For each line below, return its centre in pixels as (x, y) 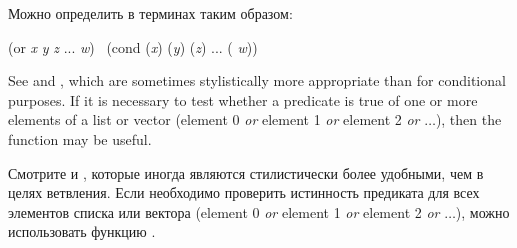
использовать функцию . (82, 231)
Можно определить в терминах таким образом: (150, 13)
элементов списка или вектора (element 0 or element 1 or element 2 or (224, 211)
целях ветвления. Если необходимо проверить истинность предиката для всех (244, 192)
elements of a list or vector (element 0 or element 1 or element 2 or (214, 119)
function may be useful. (80, 138)
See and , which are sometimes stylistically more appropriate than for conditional (257, 80)
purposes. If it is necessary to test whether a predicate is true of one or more (243, 99)
